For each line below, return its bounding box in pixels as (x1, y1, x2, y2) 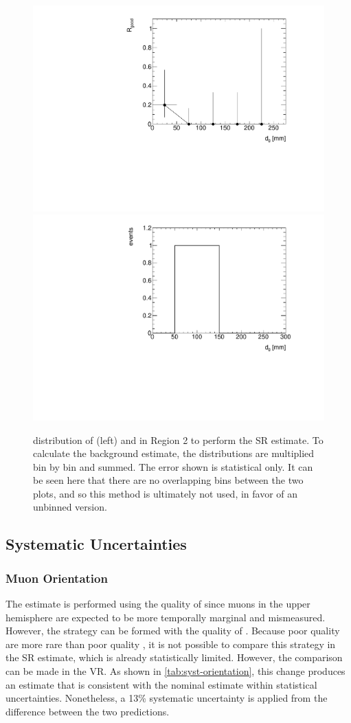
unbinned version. (33, 500, 107, 514)
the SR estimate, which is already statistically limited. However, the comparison (5, 650, 343, 665)
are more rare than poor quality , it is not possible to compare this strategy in (5, 636, 336, 651)
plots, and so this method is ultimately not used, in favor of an (33, 486, 298, 500)
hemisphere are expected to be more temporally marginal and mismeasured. (5, 610, 326, 624)
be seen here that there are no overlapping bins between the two (33, 473, 304, 487)
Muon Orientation (5, 569, 108, 586)
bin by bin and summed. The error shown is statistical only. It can (33, 459, 313, 474)
